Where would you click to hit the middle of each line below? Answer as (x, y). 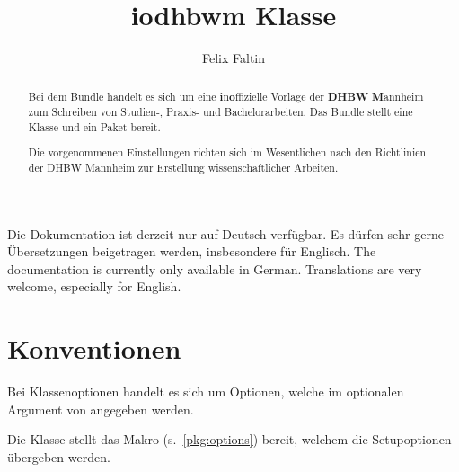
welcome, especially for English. (94, 286)
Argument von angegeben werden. (101, 409)
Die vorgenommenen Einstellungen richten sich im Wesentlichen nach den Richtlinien (227, 152)
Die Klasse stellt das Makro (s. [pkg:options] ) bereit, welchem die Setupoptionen (229, 439)
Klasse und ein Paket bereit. (94, 126)
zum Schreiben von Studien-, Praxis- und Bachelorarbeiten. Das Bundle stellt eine (221, 112)
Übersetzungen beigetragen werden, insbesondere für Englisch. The (192, 251)
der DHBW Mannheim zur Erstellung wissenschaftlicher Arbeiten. (183, 168)
